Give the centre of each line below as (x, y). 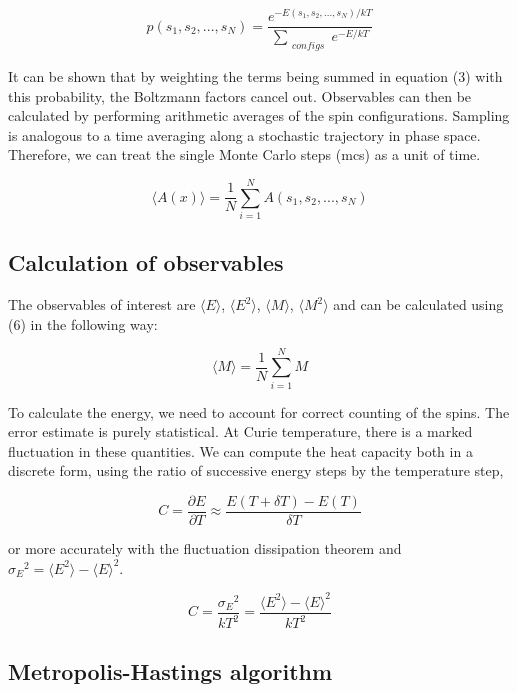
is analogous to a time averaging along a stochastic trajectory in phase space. (244, 134)
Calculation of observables (146, 262)
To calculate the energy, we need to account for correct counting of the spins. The (259, 411)
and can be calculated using (418, 304)
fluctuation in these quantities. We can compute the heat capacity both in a (240, 450)
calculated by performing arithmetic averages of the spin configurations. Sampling (259, 115)
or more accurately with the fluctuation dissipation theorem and (205, 548)
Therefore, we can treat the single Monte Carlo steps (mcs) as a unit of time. (244, 154)
